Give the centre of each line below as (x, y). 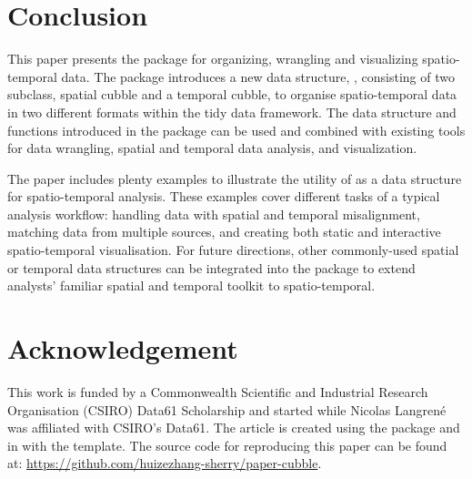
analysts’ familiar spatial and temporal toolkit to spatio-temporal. (191, 285)
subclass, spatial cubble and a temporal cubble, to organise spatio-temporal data (232, 94)
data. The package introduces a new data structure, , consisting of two (258, 76)
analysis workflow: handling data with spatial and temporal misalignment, (214, 214)
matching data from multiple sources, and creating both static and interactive (224, 232)
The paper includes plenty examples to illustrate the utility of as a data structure (235, 178)
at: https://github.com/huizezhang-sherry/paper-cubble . (165, 463)
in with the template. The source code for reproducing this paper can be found (227, 445)
